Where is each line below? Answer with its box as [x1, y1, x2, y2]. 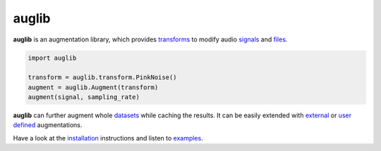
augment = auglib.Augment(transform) [28, 83, 159, 91]
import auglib [28, 53, 77, 62]
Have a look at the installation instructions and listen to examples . [13, 133, 204, 142]
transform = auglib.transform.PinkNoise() [28, 74, 177, 81]
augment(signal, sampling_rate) [28, 93, 140, 101]
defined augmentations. [13, 121, 83, 129]
